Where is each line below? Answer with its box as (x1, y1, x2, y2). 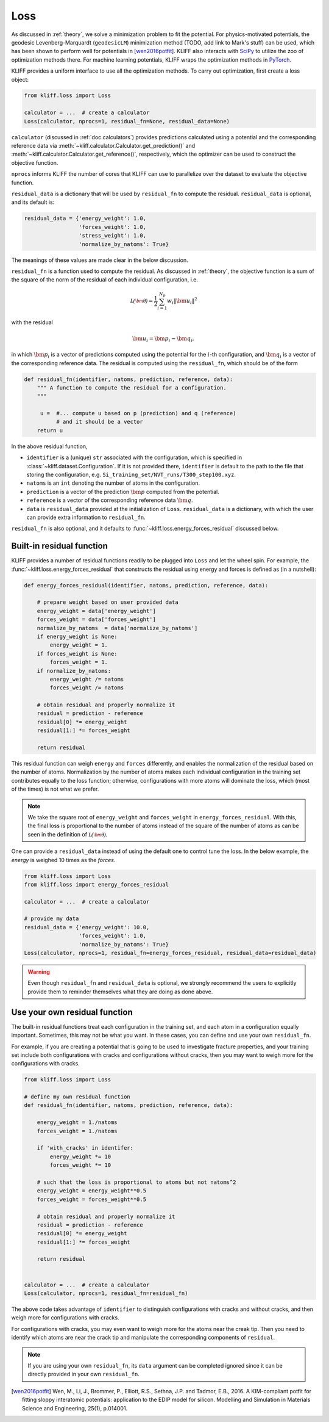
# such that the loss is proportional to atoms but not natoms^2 (37, 1178, 236, 1186)
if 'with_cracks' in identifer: (37, 1145, 134, 1152)
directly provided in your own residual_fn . (27, 1371, 140, 1378)
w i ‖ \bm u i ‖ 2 (166, 296, 197, 306)
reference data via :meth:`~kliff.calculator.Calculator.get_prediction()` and (11, 142, 196, 150)
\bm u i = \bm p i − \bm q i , (132, 335, 194, 343)
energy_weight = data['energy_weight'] (37, 608, 157, 614)
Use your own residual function (11, 1007, 133, 1017)
